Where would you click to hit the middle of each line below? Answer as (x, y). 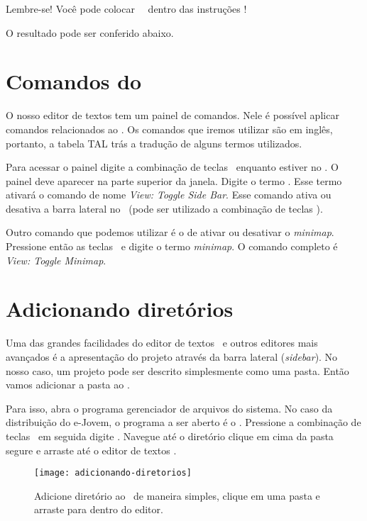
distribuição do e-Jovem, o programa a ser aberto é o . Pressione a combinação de (183, 422)
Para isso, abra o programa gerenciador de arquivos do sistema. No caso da (169, 408)
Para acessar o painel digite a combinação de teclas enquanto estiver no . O (172, 167)
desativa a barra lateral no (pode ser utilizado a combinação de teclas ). (164, 208)
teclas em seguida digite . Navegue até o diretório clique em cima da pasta (170, 436)
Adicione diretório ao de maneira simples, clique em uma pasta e (177, 495)
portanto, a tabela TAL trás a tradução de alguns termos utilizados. (154, 143)
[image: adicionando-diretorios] (113, 473)
